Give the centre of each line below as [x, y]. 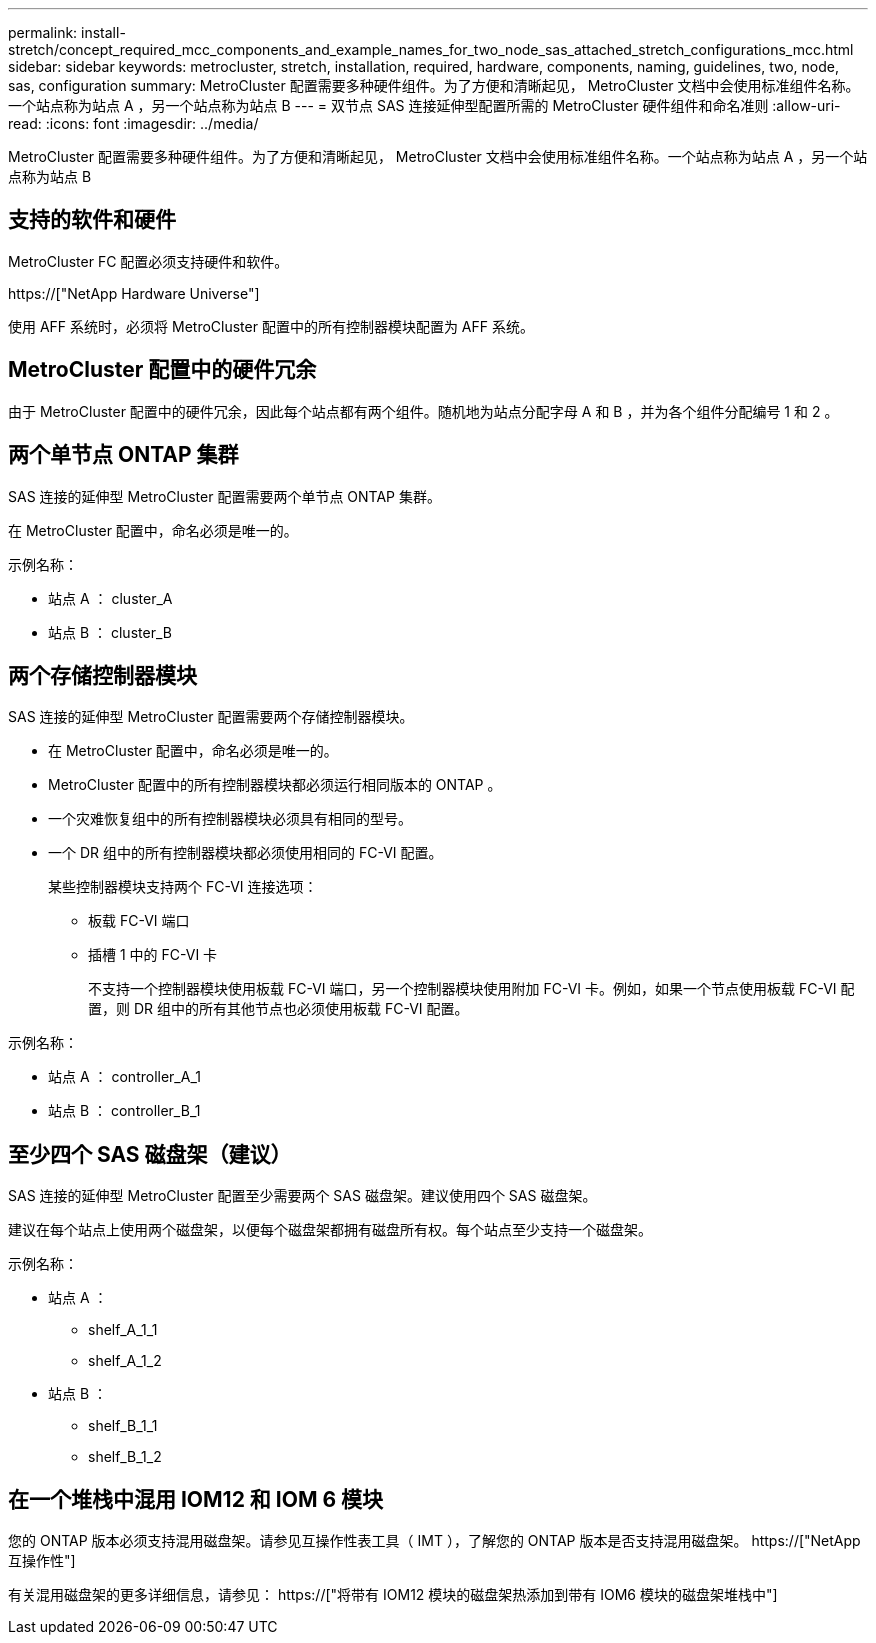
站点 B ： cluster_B [110, 632]
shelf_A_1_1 [123, 1330]
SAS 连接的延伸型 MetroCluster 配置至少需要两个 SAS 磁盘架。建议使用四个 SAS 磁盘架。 [302, 1196]
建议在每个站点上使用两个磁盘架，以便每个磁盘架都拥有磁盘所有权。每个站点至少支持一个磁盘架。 [330, 1230]
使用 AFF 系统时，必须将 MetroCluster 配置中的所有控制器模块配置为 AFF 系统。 [271, 326]
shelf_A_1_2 [125, 1361]
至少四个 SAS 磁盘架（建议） [150, 1154]
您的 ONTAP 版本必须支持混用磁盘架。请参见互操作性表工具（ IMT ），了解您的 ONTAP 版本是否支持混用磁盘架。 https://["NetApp [434, 1541]
